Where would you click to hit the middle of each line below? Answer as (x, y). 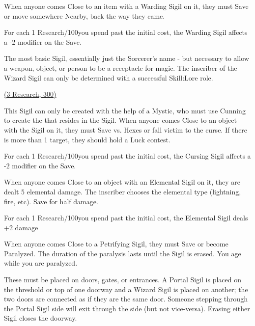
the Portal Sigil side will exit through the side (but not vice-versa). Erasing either (127, 308)
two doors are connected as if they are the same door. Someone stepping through (126, 299)
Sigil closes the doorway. (41, 318)
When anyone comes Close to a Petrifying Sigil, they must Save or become (116, 244)
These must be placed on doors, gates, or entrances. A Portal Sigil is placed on (123, 280)
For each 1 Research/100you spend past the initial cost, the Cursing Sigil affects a (127, 156)
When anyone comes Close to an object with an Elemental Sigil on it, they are (122, 182)
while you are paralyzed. (41, 263)
